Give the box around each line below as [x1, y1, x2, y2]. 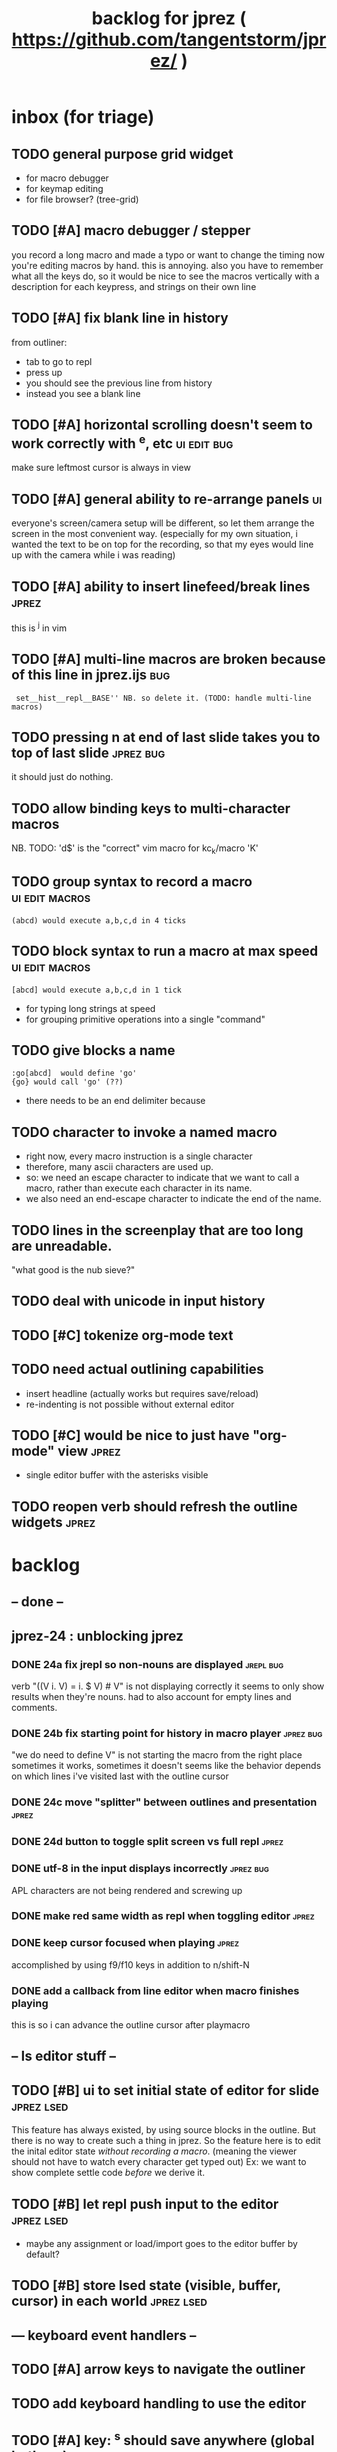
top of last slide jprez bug [11, 744, 166, 761]
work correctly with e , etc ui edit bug [11, 432, 234, 452]
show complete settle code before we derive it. [11, 2167, 206, 2179]
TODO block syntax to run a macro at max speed [11, 943, 319, 960]
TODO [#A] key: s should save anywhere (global [11, 2429, 315, 2449]
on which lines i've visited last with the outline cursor [11, 1770, 229, 1782]
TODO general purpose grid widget [11, 145, 234, 162]
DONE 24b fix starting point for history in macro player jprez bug [11, 1727, 323, 1740]
